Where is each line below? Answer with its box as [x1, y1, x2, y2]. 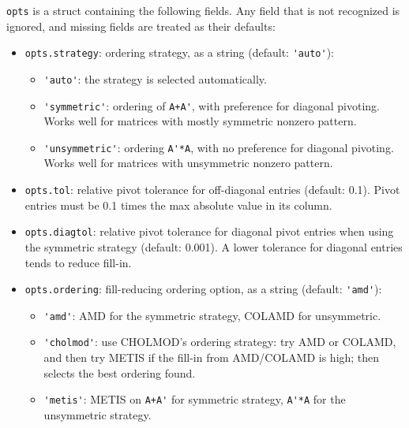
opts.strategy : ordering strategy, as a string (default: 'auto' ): [24, 44, 334, 61]
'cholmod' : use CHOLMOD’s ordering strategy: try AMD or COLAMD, [43, 333, 396, 350]
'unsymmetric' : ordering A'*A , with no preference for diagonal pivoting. [43, 139, 394, 155]
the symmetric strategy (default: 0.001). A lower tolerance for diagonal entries [24, 238, 403, 255]
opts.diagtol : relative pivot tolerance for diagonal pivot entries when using [24, 223, 394, 240]
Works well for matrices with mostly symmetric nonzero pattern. [43, 113, 357, 129]
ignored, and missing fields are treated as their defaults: [6, 17, 276, 34]
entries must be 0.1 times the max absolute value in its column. [24, 196, 332, 213]
